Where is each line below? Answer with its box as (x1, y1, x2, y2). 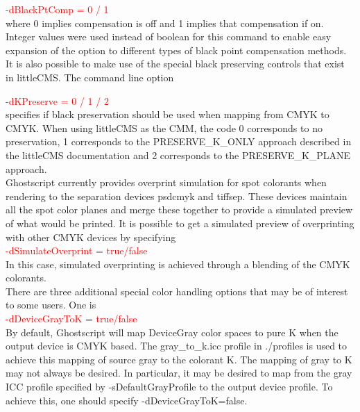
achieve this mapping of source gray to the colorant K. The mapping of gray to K (6, 352, 352, 366)
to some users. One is (6, 297, 96, 312)
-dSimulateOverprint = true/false (6, 243, 148, 258)
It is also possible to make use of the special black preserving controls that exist (6, 56, 345, 71)
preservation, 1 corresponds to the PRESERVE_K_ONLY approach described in (6, 134, 352, 149)
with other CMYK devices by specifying (6, 229, 176, 244)
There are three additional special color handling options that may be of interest (6, 283, 348, 298)
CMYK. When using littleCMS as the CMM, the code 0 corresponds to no (6, 120, 323, 135)
